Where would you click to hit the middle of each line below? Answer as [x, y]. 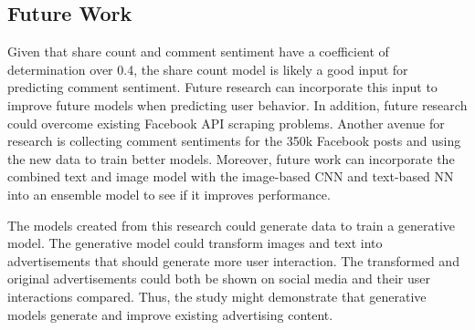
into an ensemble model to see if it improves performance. [169, 194]
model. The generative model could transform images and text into [195, 243]
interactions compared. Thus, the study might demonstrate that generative [217, 296]
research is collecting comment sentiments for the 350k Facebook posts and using [234, 141]
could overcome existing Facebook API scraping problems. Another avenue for [226, 123]
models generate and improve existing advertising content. [170, 314]
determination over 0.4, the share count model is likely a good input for [208, 69]
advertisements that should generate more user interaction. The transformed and [233, 260]
